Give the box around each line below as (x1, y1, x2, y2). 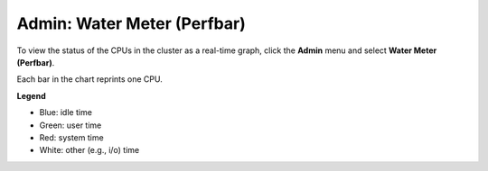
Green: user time (39, 120, 102, 130)
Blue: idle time (39, 107, 92, 118)
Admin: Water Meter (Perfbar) (16, 13, 246, 33)
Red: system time (39, 131, 104, 143)
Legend (16, 90, 46, 101)
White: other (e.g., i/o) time (39, 145, 140, 156)
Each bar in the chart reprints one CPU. (16, 74, 163, 85)
